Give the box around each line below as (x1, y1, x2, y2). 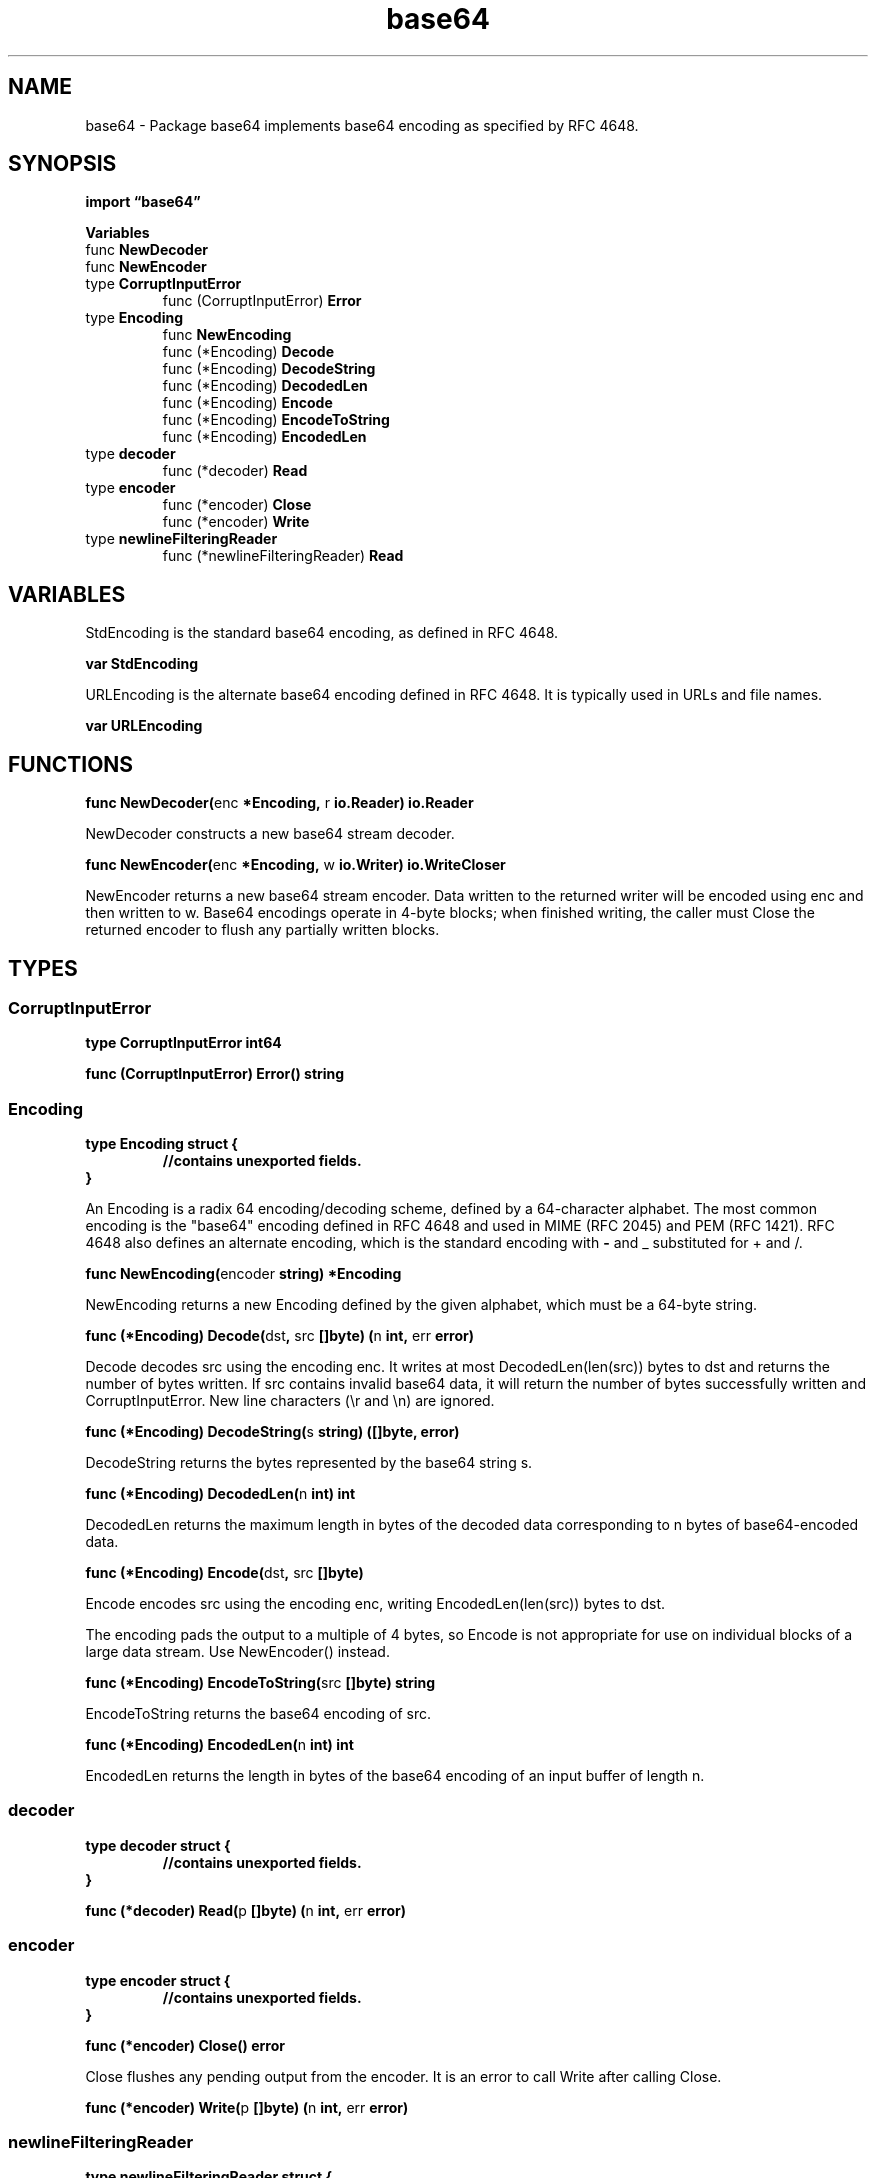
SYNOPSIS (8, 151, 117, 177)
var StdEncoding (85, 655, 198, 673)
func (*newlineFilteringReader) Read (162, 547, 404, 565)
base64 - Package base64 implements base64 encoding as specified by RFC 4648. (85, 116, 639, 134)
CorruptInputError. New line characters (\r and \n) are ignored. (85, 1392, 495, 1410)
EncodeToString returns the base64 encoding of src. (85, 1705, 432, 1723)
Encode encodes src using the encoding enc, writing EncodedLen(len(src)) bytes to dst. (85, 1595, 666, 1613)
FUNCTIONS (8, 751, 134, 777)
